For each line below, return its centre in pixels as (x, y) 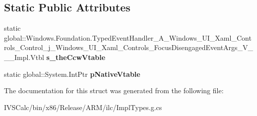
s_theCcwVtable (76, 57)
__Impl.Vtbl (24, 57)
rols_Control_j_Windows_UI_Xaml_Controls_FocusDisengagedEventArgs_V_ (129, 47)
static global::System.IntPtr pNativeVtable (72, 74)
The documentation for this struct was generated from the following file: (114, 90)
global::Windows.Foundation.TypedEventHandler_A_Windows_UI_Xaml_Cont (128, 37)
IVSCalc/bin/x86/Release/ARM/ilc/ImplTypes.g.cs (83, 107)
